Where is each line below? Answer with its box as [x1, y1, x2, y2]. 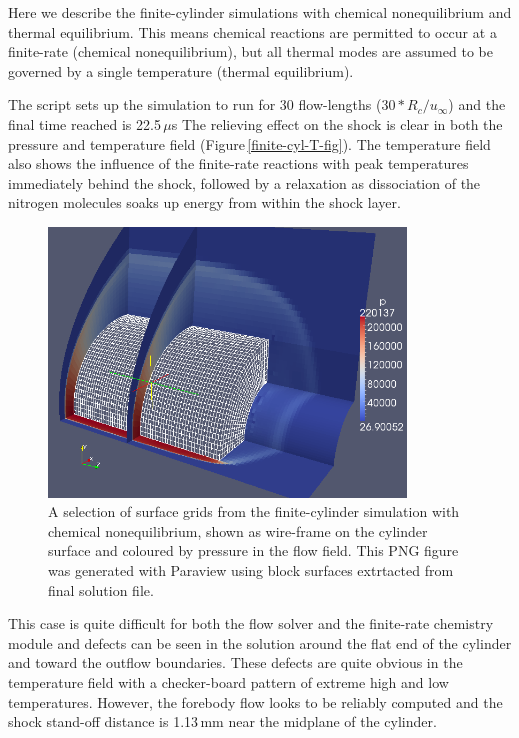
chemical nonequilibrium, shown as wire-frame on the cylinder [48, 520, 428, 541]
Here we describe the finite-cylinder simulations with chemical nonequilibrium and [8, 2, 512, 22]
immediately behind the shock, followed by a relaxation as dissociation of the [8, 172, 481, 193]
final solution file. [48, 579, 154, 600]
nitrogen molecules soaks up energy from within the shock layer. [8, 192, 401, 213]
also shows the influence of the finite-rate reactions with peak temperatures [8, 153, 469, 174]
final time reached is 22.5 [8, 113, 161, 134]
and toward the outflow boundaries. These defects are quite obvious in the [8, 652, 463, 673]
